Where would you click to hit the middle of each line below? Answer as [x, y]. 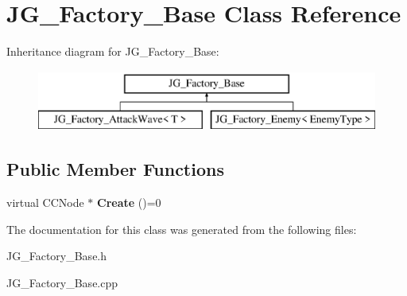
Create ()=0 [129, 203]
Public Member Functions [115, 169]
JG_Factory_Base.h [57, 256]
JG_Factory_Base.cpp [62, 282]
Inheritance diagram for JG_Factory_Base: [113, 51]
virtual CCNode [45, 203]
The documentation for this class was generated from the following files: [182, 229]
